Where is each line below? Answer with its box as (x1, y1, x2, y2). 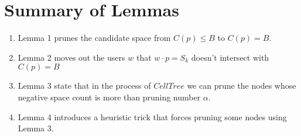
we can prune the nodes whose (187, 79, 296, 92)
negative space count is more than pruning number (18, 90, 201, 103)
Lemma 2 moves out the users (18, 51, 125, 63)
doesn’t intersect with (191, 51, 269, 63)
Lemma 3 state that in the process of (18, 79, 151, 92)
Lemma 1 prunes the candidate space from (18, 32, 171, 44)
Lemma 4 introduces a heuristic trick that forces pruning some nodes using (18, 110, 287, 123)
